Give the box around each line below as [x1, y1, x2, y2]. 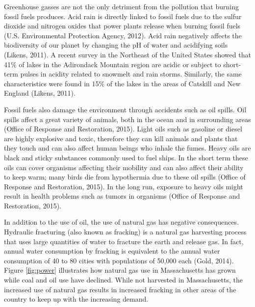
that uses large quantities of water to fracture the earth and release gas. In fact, [4, 236, 244, 246]
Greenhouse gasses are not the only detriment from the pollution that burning [4, 1, 239, 11]
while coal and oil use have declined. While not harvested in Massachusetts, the [4, 275, 243, 285]
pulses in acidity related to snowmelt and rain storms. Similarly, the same [20, 69, 242, 79]
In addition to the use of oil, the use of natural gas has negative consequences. [4, 217, 239, 227]
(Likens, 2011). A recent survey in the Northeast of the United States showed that [4, 49, 251, 59]
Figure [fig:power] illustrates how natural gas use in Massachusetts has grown [4, 265, 236, 275]
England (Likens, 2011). [4, 88, 76, 98]
